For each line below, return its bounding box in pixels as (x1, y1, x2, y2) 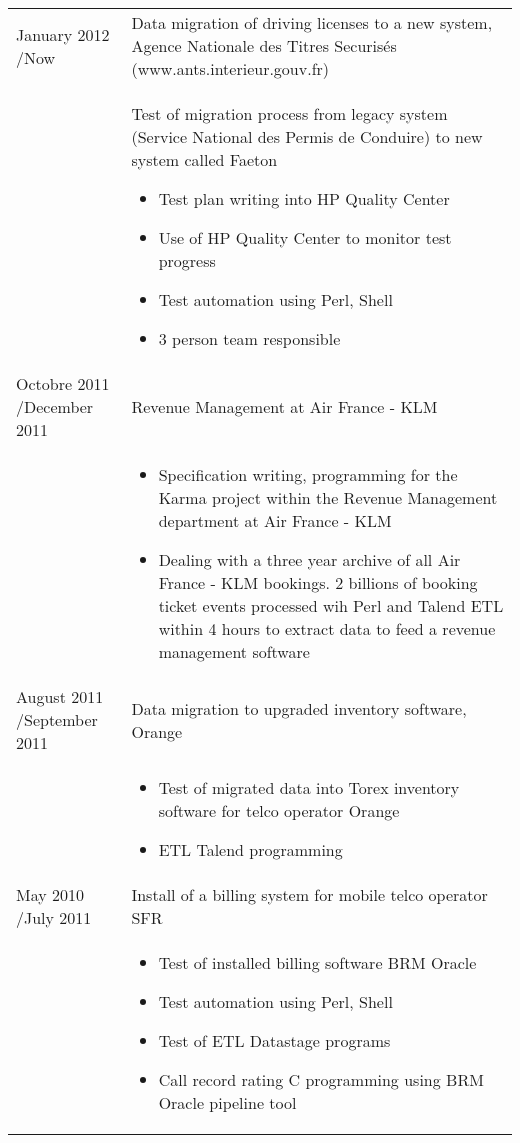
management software (158, 640, 310, 663)
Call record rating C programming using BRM (158, 1068, 484, 1091)
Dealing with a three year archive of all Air (158, 548, 461, 571)
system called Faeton (131, 148, 278, 171)
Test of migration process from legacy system (131, 102, 448, 125)
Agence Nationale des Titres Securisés (131, 34, 397, 57)
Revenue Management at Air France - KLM (131, 395, 438, 418)
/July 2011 (16, 906, 92, 929)
